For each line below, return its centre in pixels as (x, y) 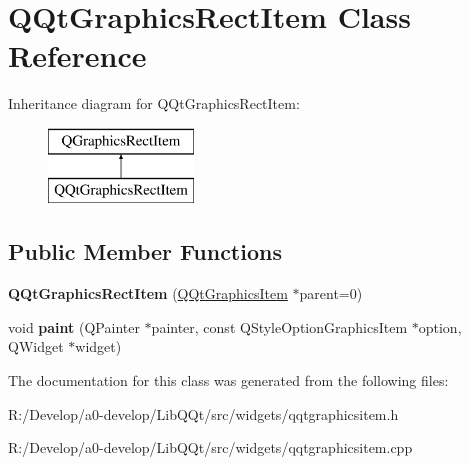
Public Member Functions (145, 251)
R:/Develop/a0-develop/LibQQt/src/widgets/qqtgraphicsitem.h (203, 413)
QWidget (36, 346)
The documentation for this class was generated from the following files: (228, 380)
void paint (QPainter (74, 326)
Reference (77, 55)
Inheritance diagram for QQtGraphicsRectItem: (154, 103)
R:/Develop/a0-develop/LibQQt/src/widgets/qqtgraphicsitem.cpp (210, 447)
